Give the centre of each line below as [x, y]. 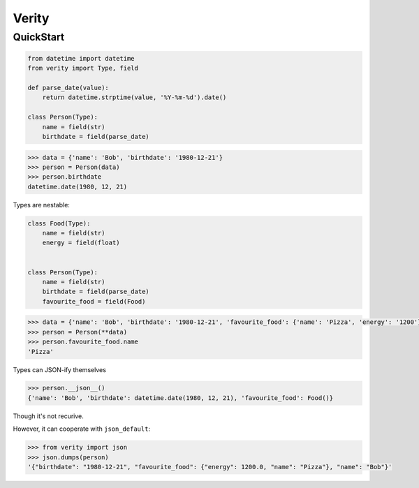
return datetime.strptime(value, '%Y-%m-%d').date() [134, 97]
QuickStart [39, 37]
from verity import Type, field [83, 68]
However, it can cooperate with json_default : [81, 429]
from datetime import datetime [81, 58]
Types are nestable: [41, 205]
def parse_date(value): [68, 88]
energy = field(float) [81, 243]
